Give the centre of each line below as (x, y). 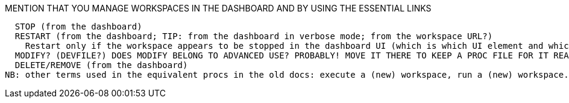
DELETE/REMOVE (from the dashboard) (101, 65)
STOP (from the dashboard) (78, 27)
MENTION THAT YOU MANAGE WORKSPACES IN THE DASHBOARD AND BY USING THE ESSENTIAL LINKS (218, 8)
